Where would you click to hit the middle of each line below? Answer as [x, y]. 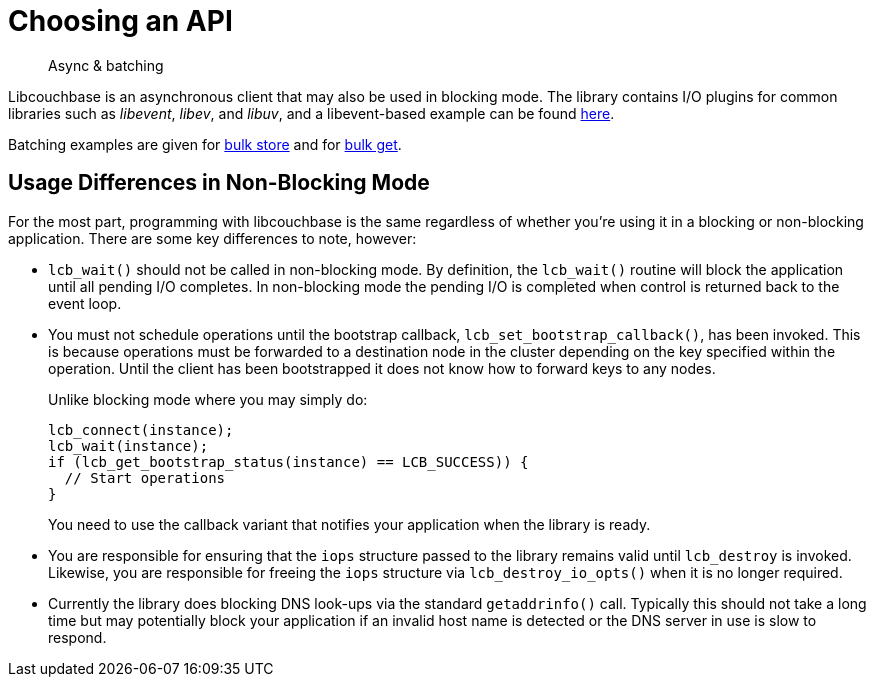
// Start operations [145, 477]
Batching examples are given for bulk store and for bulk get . [205, 144]
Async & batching [106, 65]
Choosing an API [120, 21]
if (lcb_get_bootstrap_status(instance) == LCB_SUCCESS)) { [288, 461]
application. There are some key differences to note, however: [212, 238]
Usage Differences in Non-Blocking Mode [219, 183]
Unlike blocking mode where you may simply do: [208, 399]
